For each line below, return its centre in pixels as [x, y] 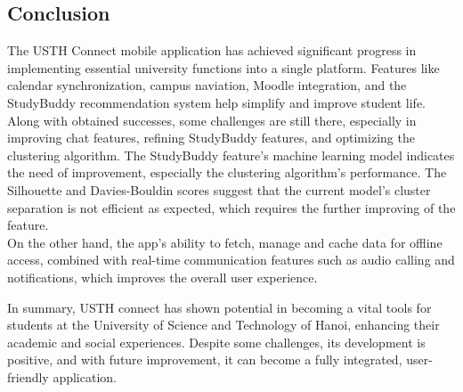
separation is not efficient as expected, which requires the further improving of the [231, 207]
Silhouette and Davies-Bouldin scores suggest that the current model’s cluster [219, 189]
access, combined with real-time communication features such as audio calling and [231, 260]
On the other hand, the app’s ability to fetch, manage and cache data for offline [225, 242]
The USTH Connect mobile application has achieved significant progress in [212, 50]
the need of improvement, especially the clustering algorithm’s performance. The [227, 172]
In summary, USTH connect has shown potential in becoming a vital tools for [219, 307]
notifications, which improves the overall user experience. [162, 277]
